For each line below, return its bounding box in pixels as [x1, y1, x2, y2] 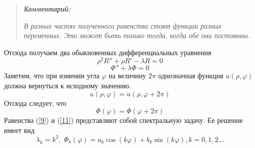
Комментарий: [23, 4, 71, 14]
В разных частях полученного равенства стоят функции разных [23, 20, 222, 31]
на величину [108, 70, 146, 81]
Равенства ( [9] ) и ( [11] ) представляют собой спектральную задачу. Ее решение [4, 115, 243, 125]
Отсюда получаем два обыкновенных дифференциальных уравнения [4, 47, 211, 57]
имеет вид [4, 124, 34, 135]
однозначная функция [158, 70, 223, 81]
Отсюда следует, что [4, 97, 66, 108]
